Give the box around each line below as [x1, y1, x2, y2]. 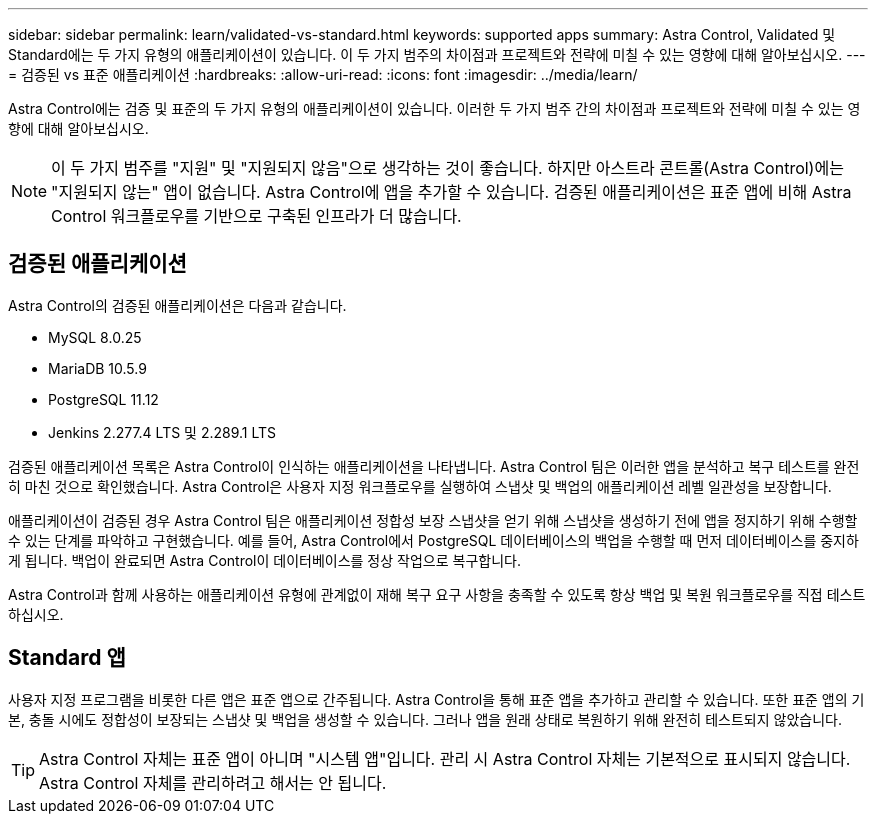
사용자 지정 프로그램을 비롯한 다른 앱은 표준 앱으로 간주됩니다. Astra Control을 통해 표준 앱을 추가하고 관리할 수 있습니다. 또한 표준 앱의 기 [8, 690, 865, 708]
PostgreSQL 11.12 [48, 390, 159, 408]
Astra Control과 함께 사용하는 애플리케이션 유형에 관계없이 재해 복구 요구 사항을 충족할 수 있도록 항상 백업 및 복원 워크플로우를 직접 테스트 [8, 585, 866, 603]
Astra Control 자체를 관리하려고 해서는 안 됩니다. [39, 772, 387, 793]
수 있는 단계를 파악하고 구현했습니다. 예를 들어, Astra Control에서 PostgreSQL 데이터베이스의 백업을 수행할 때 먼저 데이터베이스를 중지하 [8, 531, 859, 549]
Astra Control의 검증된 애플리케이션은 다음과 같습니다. [8, 296, 347, 314]
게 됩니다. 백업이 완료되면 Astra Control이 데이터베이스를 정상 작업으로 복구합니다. [8, 551, 521, 569]
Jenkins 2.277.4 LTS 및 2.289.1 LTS [48, 423, 277, 441]
